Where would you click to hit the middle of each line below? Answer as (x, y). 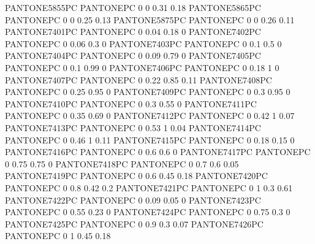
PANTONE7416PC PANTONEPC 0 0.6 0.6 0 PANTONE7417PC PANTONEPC (158, 152)
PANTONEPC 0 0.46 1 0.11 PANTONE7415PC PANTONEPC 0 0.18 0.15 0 (150, 139)
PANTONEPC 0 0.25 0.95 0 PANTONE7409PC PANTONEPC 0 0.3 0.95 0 (148, 92)
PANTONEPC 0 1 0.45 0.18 (58, 236)
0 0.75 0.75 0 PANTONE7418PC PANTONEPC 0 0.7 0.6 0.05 (122, 163)
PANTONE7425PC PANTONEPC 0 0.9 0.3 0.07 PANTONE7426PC (134, 223)
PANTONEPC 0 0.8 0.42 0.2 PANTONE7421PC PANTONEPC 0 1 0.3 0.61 (149, 187)
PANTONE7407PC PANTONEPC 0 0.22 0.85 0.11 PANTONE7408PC (139, 79)
